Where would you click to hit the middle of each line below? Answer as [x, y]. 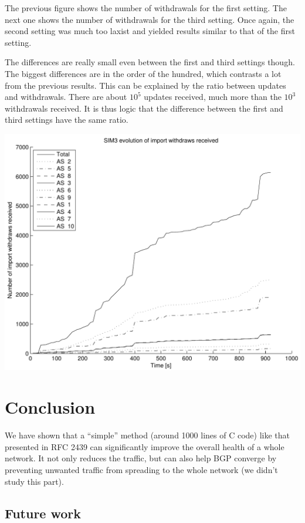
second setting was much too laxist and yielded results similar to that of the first [150, 31]
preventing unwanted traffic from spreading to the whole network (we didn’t [141, 470]
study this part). [34, 481]
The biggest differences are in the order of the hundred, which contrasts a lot [143, 73]
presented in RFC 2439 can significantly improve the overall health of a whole [145, 446]
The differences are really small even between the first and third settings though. [150, 62]
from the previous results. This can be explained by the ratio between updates [145, 85]
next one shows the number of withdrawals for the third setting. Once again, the [150, 19]
